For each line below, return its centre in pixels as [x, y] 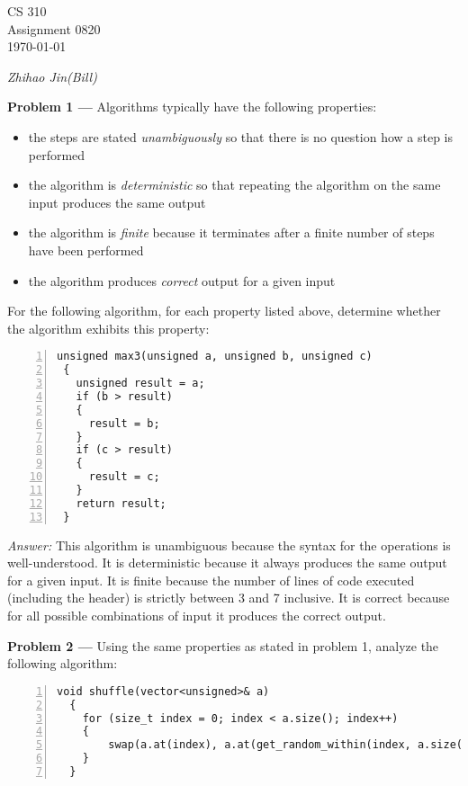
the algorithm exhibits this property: [108, 328]
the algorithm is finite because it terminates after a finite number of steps [231, 232]
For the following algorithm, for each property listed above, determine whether [224, 311]
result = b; [124, 423]
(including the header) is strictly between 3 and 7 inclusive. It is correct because [229, 598]
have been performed [86, 250]
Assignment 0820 [54, 28]
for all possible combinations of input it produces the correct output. [197, 616]
